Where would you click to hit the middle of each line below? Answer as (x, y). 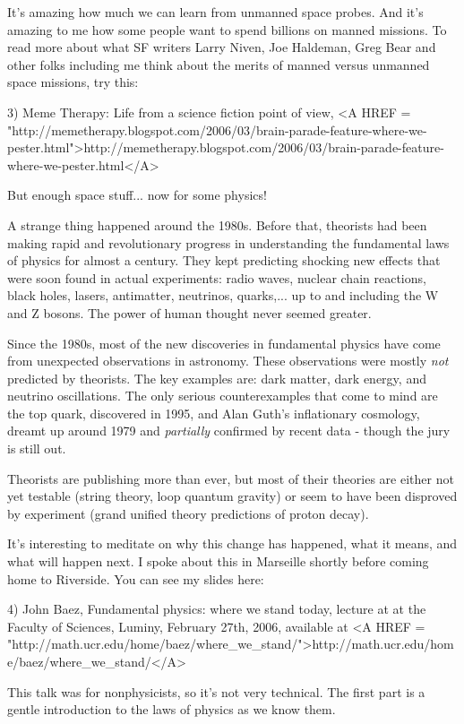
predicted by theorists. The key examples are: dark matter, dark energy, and (217, 378)
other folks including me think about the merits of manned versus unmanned (219, 64)
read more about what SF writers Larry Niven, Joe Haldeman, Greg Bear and (222, 47)
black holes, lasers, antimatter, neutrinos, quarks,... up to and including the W (223, 295)
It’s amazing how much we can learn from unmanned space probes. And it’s (215, 12)
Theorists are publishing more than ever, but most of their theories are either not (231, 478)
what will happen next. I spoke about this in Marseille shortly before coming (218, 561)
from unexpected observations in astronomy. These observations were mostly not (228, 361)
